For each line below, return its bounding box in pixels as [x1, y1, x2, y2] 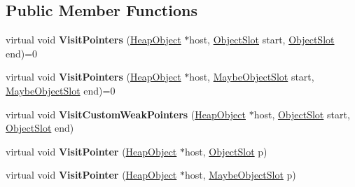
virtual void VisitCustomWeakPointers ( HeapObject [6, 106, 246, 121]
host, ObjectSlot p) [184, 144, 267, 158]
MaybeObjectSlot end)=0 [6, 83, 116, 97]
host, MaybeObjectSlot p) [184, 167, 296, 182]
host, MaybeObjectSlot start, [189, 69, 314, 84]
